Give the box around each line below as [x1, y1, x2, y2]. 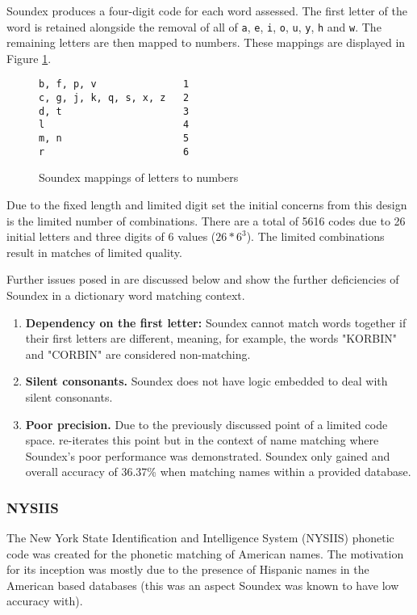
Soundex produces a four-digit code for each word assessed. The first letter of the [6, 2, 407, 19]
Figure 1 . [6, 49, 52, 66]
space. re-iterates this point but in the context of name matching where [25, 432, 379, 449]
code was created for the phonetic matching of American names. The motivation [6, 545, 404, 562]
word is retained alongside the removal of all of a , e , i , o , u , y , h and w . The [6, 18, 382, 35]
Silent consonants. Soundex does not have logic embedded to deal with [25, 373, 388, 390]
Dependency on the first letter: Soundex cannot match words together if [25, 314, 407, 331]
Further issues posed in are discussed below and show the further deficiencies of [6, 271, 399, 288]
